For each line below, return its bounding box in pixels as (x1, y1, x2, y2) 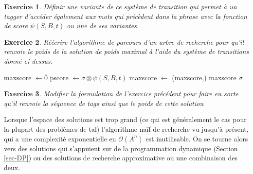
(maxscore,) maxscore (172, 72, 236, 82)
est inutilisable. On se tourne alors (145, 133, 248, 143)
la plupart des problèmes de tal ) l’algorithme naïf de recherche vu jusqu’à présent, (4, 123, 249, 134)
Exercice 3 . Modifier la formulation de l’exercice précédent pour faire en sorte (4, 88, 238, 99)
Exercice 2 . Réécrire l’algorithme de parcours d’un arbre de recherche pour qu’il (4, 36, 244, 47)
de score (4, 20, 28, 31)
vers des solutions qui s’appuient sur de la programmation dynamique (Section (4, 143, 238, 153)
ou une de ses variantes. (67, 20, 139, 31)
